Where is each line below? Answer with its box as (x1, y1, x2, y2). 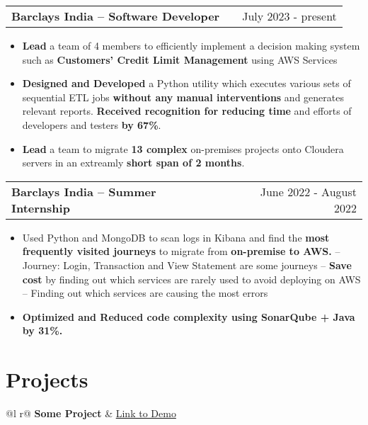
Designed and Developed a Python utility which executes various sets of (22, 76, 351, 91)
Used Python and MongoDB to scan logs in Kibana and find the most (22, 229, 330, 244)
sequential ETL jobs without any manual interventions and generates (22, 89, 344, 104)
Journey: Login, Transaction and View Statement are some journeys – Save (22, 257, 352, 272)
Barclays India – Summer (11, 183, 156, 200)
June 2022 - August (260, 183, 357, 200)
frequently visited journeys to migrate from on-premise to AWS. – (22, 244, 340, 259)
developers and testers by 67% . (22, 117, 161, 132)
